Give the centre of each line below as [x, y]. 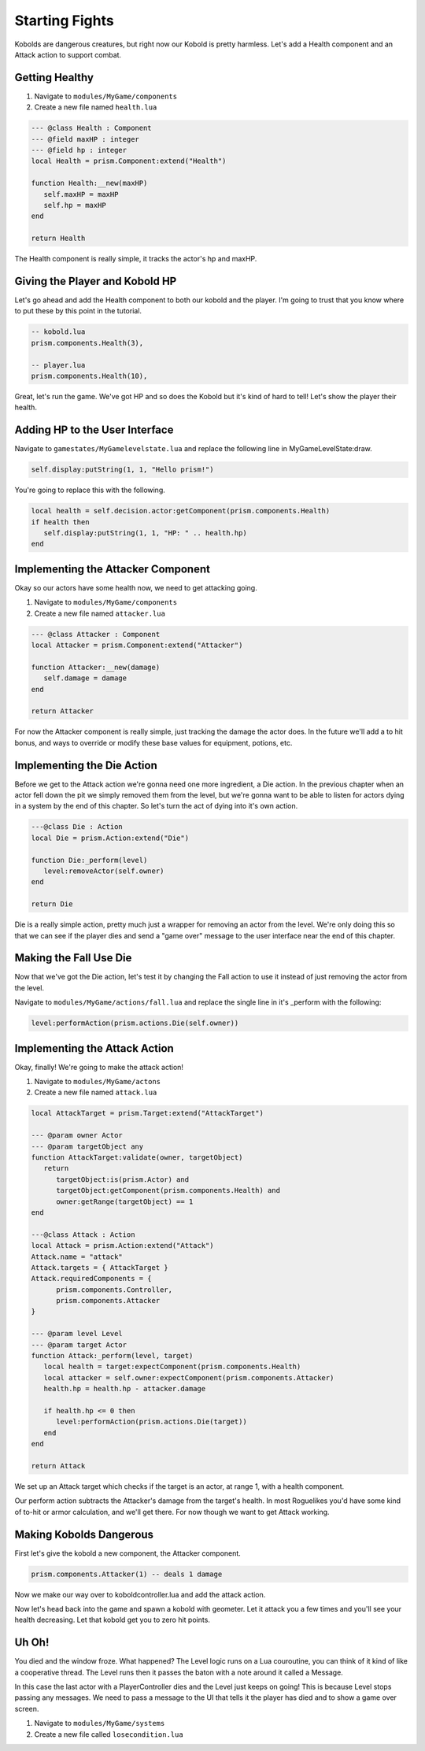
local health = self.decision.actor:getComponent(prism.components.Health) [181, 511]
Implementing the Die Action [86, 765]
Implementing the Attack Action [94, 1048]
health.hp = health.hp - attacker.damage [125, 1389]
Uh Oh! [32, 1643]
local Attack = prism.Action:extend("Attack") [122, 1246]
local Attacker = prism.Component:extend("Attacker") [137, 645]
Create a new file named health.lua [96, 107]
